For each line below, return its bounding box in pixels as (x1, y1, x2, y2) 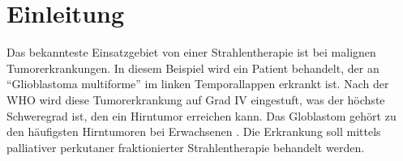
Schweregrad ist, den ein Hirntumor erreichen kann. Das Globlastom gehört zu (6, 107, 397, 124)
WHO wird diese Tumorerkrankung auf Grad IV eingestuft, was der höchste (6, 91, 385, 108)
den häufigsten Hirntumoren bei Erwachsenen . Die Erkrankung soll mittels (6, 123, 381, 140)
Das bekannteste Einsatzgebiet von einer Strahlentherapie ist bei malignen (6, 44, 376, 61)
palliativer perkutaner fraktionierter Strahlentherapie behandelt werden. (6, 138, 365, 155)
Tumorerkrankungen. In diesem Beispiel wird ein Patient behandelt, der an (6, 59, 379, 76)
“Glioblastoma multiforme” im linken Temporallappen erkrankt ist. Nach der (6, 75, 389, 92)
